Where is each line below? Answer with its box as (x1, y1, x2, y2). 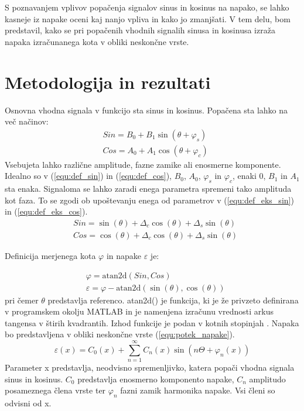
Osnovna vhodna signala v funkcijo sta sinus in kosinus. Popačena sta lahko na (5, 103, 288, 116)
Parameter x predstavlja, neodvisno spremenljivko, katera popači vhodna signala (5, 361, 295, 374)
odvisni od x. (5, 397, 52, 409)
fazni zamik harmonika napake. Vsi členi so (120, 384, 275, 396)
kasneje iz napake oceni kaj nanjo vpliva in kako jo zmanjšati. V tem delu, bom (5, 12, 291, 25)
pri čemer (5, 293, 39, 306)
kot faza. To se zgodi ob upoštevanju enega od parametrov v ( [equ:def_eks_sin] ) (5, 194, 294, 206)
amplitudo (249, 372, 286, 385)
